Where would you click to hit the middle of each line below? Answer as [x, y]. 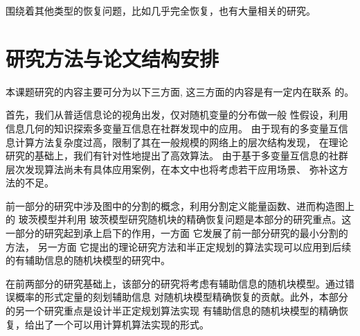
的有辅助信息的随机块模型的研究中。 [88, 260]
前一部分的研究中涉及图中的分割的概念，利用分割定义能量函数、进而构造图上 [180, 205]
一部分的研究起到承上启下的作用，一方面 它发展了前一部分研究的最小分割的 [177, 233]
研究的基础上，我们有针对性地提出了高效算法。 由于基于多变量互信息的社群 [177, 156]
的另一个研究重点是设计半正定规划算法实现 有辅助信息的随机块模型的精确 [172, 311]
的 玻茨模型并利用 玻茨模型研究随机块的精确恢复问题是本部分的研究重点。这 [179, 219]
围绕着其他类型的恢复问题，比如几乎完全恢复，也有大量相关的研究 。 [161, 10]
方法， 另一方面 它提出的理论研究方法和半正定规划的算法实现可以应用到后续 [179, 246]
